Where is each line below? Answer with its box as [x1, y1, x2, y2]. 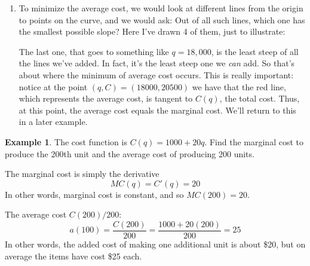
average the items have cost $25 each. [5, 249, 142, 262]
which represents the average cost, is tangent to [19, 92, 193, 105]
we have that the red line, [192, 80, 286, 93]
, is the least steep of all [211, 45, 299, 57]
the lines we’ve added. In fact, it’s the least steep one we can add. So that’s [19, 57, 295, 69]
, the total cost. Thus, [219, 92, 300, 105]
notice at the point [19, 80, 88, 93]
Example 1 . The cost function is [5, 135, 127, 148]
